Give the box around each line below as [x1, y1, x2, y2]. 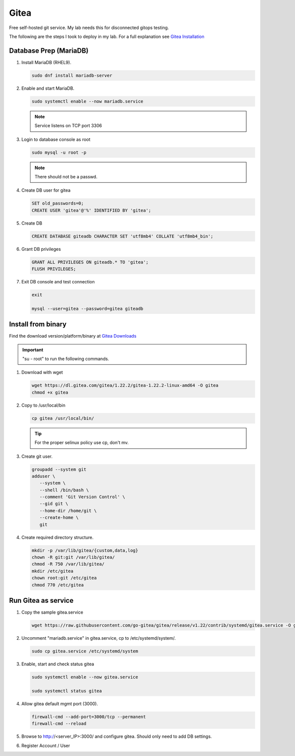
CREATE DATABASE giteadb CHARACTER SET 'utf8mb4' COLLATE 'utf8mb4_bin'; [31, 233, 213, 239]
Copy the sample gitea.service [21, 609, 84, 616]
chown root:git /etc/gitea [31, 575, 97, 581]
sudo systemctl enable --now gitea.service [31, 674, 139, 680]
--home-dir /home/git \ [39, 508, 97, 514]
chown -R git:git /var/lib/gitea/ [31, 554, 115, 560]
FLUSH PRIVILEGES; [31, 266, 76, 272]
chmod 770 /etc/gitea [31, 582, 84, 587]
